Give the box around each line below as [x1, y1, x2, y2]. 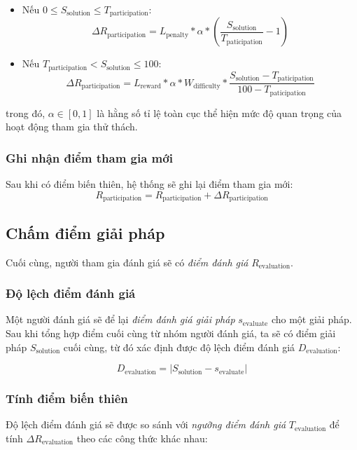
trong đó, [6, 105, 45, 120]
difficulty [193, 83, 220, 90]
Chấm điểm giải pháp [6, 221, 165, 243]
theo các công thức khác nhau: [76, 430, 208, 445]
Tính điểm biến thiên [6, 390, 128, 407]
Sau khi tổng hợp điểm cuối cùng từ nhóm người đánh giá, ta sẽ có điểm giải [6, 325, 336, 340]
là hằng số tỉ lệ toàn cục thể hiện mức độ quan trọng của [97, 105, 342, 120]
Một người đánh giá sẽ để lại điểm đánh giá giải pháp [6, 312, 235, 327]
